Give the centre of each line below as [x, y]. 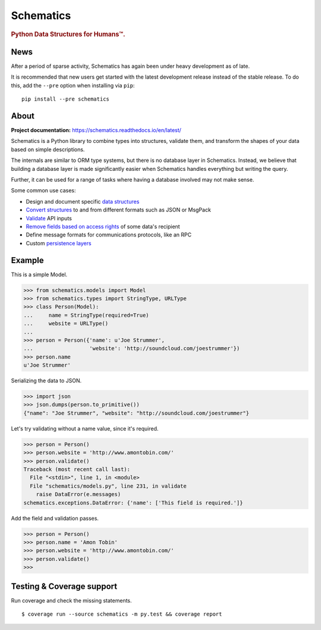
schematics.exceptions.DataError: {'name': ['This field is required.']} [133, 503]
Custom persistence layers [59, 243]
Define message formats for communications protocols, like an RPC [109, 235]
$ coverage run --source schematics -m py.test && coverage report [122, 614]
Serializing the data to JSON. [46, 381]
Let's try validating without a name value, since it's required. [85, 428]
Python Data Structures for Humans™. [68, 34]
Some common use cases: [44, 191]
